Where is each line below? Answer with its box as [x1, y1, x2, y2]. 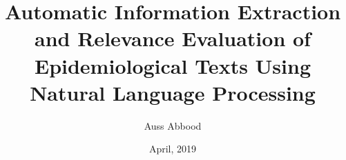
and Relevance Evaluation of [35, 24, 311, 52]
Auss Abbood [144, 118, 202, 132]
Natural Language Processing [30, 78, 316, 106]
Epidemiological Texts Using [34, 51, 311, 79]
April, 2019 [148, 141, 197, 156]
